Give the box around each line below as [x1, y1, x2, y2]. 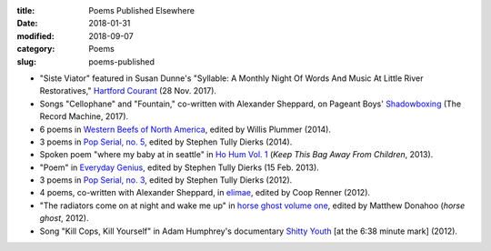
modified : [16, 30, 55, 41]
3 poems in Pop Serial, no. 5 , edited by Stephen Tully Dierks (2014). [39, 136, 293, 147]
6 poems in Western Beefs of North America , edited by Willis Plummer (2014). [39, 124, 332, 135]
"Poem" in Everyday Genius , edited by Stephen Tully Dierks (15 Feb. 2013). [39, 162, 320, 173]
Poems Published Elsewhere [88, 5, 195, 15]
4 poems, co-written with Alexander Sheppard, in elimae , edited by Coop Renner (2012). [39, 187, 371, 198]
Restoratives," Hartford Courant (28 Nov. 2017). [39, 85, 217, 96]
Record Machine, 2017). [39, 111, 129, 122]
